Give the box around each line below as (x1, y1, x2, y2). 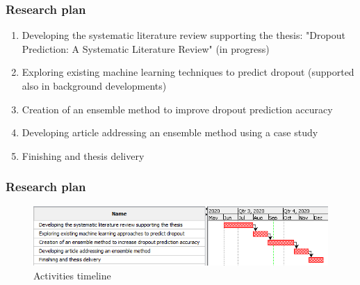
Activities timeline (33, 268, 111, 282)
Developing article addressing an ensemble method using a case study (22, 125, 318, 140)
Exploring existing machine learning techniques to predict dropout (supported (22, 65, 354, 79)
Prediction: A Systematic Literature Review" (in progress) (22, 41, 270, 56)
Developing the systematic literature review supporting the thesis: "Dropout (22, 28, 345, 42)
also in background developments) (22, 79, 167, 92)
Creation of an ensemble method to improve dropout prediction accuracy (22, 101, 333, 116)
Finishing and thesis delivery (22, 148, 145, 163)
